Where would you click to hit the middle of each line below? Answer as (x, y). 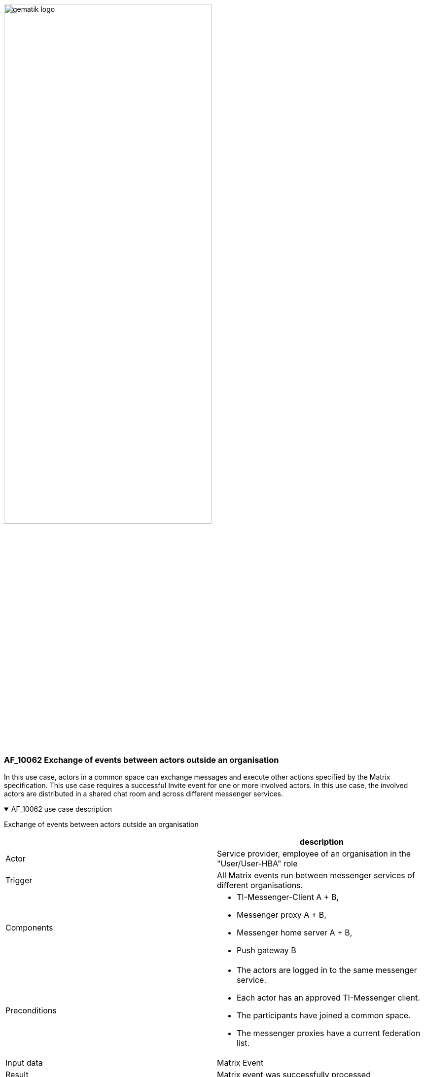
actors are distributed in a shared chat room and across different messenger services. (143, 794)
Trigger (19, 880)
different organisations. (260, 885)
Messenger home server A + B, (295, 933)
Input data (24, 1063)
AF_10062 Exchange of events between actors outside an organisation (141, 760)
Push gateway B (266, 951)
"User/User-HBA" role (257, 864)
